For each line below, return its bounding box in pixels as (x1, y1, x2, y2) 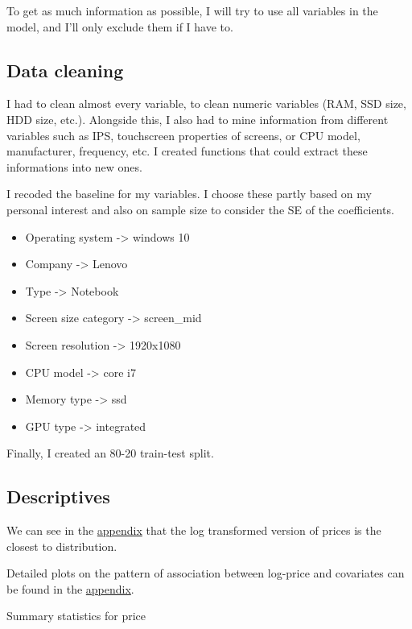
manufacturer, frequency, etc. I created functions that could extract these (6, 143, 368, 159)
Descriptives (6, 484, 110, 509)
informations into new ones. (6, 158, 142, 175)
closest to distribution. (6, 537, 117, 554)
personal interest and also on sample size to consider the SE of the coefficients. (6, 201, 394, 217)
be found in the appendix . (6, 580, 134, 597)
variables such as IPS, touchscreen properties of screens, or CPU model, (6, 126, 360, 143)
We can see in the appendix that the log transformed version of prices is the (6, 522, 381, 539)
